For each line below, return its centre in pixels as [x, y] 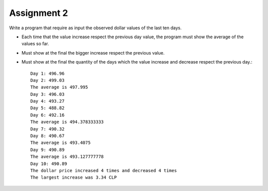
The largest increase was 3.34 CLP [74, 178]
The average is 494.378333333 [67, 122]
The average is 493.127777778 [67, 157]
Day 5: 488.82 [47, 108]
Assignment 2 [38, 13]
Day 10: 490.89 [49, 163]
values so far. [35, 44]
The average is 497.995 [59, 87]
